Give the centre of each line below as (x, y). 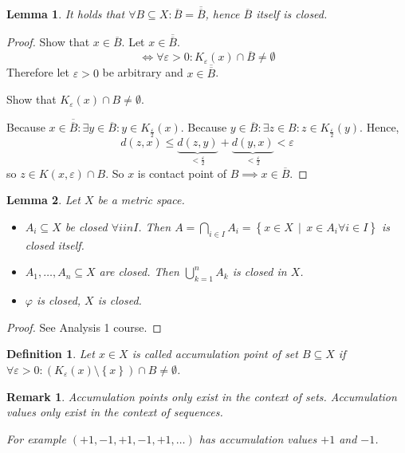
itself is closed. (292, 14)
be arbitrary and (143, 72)
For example (36, 438)
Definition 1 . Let (51, 354)
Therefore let (38, 72)
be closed (86, 227)
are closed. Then (139, 272)
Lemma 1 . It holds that (66, 14)
